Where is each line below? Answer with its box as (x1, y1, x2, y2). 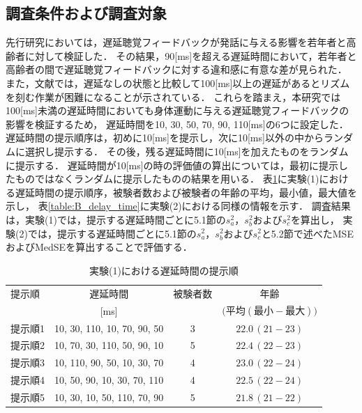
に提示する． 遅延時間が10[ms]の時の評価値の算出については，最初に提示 (6, 157, 338, 172)
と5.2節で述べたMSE (261, 226, 354, 240)
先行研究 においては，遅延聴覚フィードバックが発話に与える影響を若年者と (6, 35, 347, 49)
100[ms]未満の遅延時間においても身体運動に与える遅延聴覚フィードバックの (6, 103, 349, 118)
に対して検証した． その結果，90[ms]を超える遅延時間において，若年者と (24, 48, 357, 63)
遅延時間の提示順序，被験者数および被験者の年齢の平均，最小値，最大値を (15, 185, 357, 199)
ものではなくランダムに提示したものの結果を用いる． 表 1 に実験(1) (15, 171, 319, 186)
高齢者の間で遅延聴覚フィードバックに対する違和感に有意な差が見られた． (6, 62, 347, 77)
